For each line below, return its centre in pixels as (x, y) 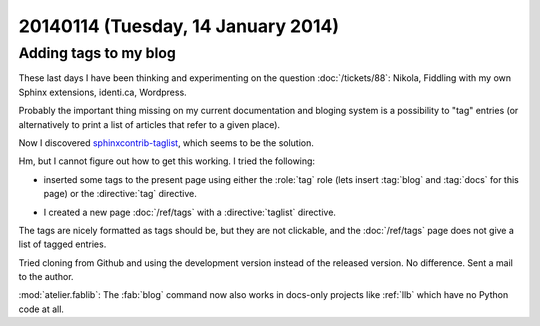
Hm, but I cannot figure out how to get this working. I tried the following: (166, 161)
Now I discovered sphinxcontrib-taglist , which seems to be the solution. (166, 142)
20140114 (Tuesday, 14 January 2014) (179, 26)
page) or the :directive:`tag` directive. (120, 194)
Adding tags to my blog (97, 53)
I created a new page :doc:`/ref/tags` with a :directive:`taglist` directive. (190, 212)
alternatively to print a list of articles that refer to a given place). (149, 124)
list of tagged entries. (62, 244)
